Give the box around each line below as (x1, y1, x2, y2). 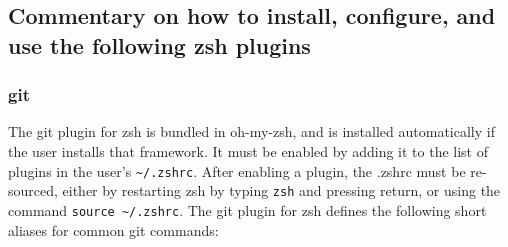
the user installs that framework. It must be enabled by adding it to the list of (8, 140, 489, 161)
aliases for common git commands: (8, 219, 219, 240)
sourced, (8, 180, 58, 201)
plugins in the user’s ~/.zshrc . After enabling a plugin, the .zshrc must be (8, 160, 466, 181)
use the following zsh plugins (8, 29, 311, 60)
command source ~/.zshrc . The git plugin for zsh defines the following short (8, 199, 487, 220)
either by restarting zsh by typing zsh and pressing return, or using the (62, 180, 501, 201)
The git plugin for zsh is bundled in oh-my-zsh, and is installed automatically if (8, 121, 495, 142)
